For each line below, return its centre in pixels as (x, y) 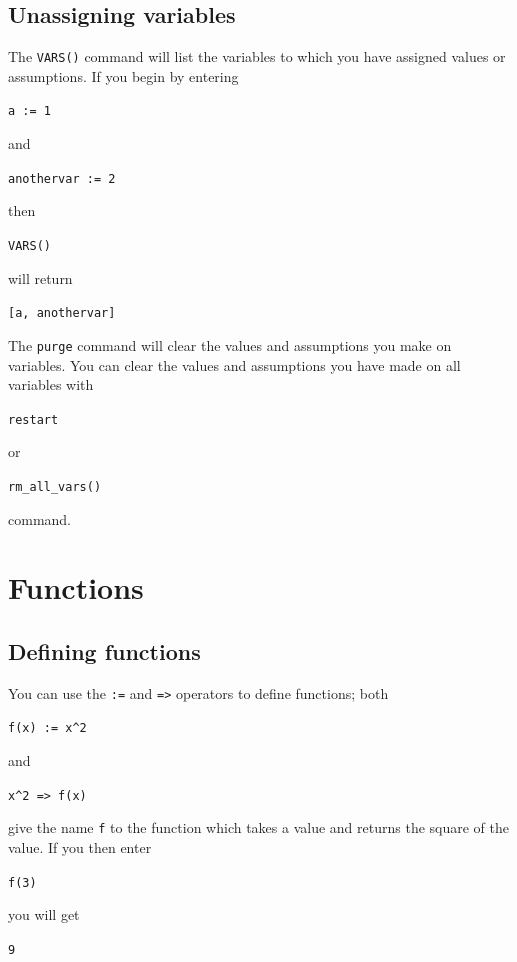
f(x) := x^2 (47, 728)
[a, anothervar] (62, 313)
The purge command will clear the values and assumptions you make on (230, 344)
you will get (44, 914)
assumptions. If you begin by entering (123, 75)
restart (33, 419)
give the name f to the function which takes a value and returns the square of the (258, 827)
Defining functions (104, 650)
